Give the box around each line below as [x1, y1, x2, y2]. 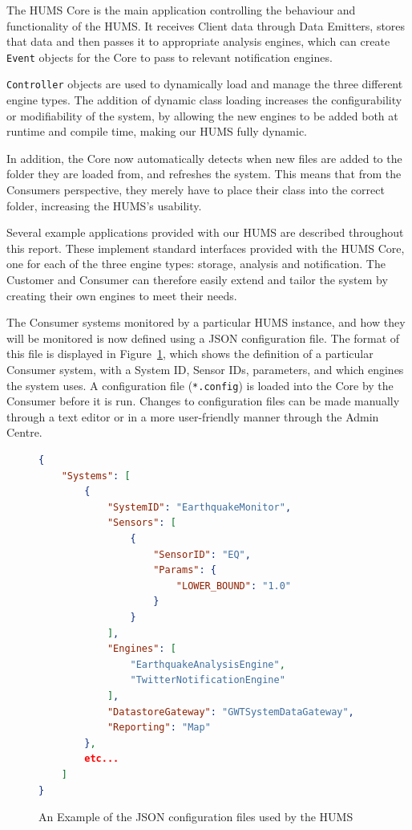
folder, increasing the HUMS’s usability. [6, 197, 202, 214]
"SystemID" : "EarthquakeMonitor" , [107, 501, 292, 513]
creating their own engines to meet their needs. [6, 287, 237, 303]
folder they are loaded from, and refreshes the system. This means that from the [6, 165, 402, 182]
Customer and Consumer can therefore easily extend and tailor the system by [6, 271, 388, 288]
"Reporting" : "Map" [107, 722, 211, 734]
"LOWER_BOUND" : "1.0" [176, 580, 292, 592]
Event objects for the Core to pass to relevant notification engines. [6, 48, 333, 65]
